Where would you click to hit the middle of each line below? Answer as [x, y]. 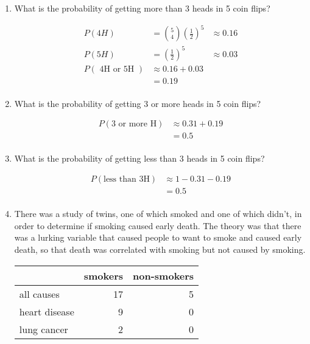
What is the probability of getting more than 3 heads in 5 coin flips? [142, 8]
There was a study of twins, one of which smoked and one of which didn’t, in [158, 214]
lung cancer [44, 329]
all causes [39, 294]
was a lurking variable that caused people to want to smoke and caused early [158, 237]
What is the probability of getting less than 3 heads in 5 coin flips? [139, 158]
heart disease [47, 311]
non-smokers [164, 275]
